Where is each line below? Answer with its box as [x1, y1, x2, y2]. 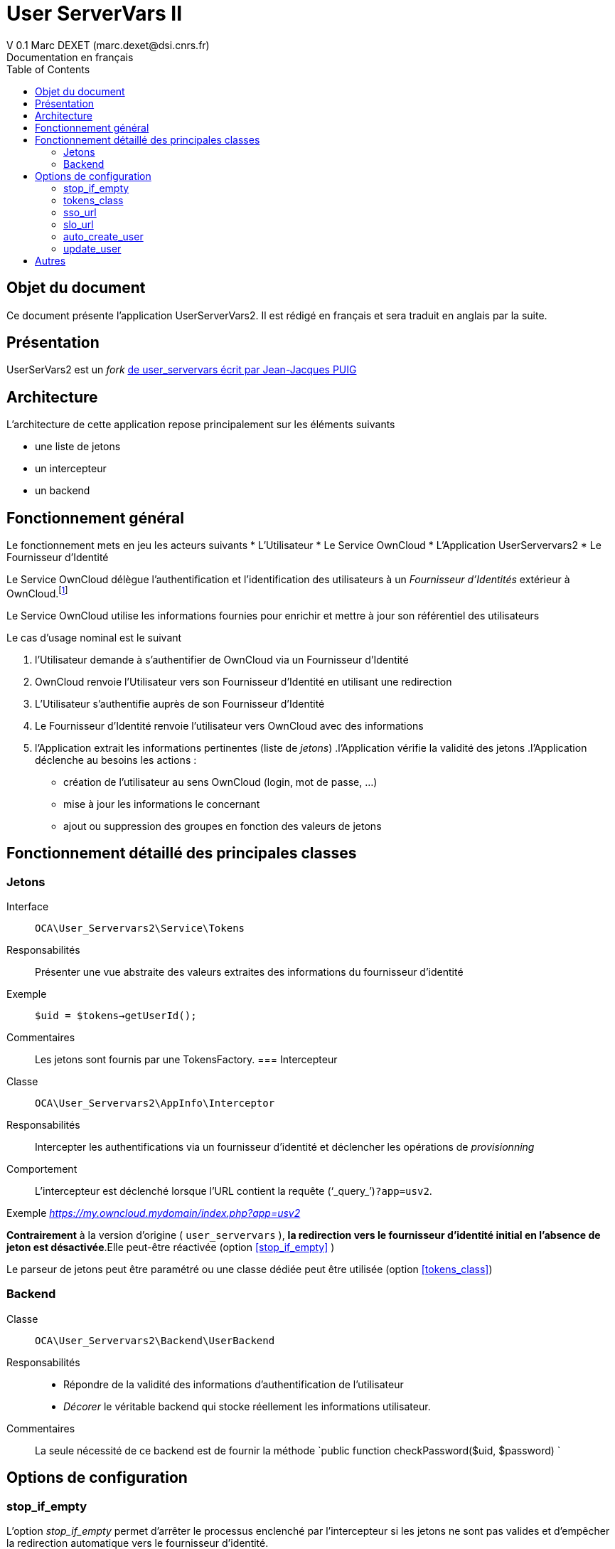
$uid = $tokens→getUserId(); [35, 1010, 197, 1021]
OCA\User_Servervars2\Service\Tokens [35, 922, 245, 934]
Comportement [6, 1163, 77, 1175]
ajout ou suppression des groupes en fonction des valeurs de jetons [63, 819, 382, 832]
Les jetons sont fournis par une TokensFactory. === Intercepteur [35, 1053, 338, 1065]
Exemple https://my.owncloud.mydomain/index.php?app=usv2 [6, 1207, 301, 1219]
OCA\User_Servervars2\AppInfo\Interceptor [35, 1097, 275, 1109]
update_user [63, 242, 122, 255]
